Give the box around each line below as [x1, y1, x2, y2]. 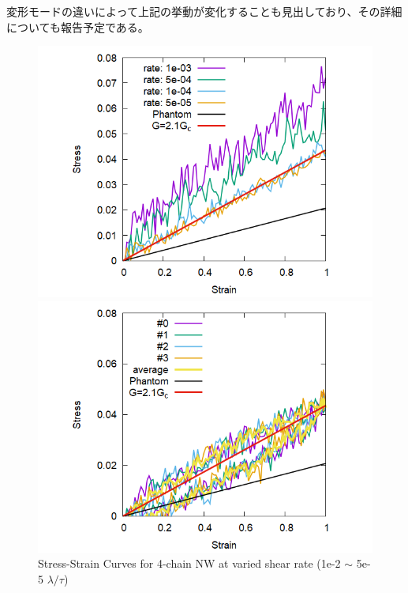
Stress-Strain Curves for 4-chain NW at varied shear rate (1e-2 [38, 555, 341, 572]
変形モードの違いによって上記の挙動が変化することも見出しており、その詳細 [6, 3, 402, 19]
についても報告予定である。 [6, 18, 149, 35]
